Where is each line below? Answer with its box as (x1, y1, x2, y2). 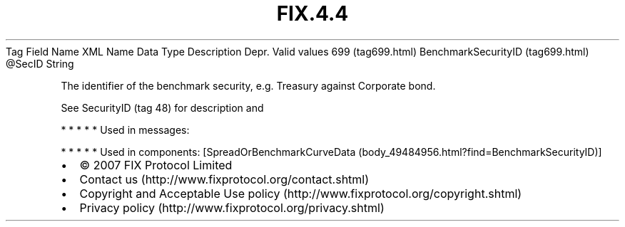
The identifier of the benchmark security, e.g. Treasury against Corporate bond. (61, 79, 436, 92)
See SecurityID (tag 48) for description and (61, 101, 264, 114)
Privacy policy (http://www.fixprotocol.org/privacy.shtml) (79, 200, 385, 215)
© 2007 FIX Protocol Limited (79, 157, 233, 172)
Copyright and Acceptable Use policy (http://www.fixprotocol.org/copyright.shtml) (79, 186, 522, 201)
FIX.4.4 (276, 1, 349, 26)
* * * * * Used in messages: (61, 123, 190, 136)
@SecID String (6, 57, 74, 70)
